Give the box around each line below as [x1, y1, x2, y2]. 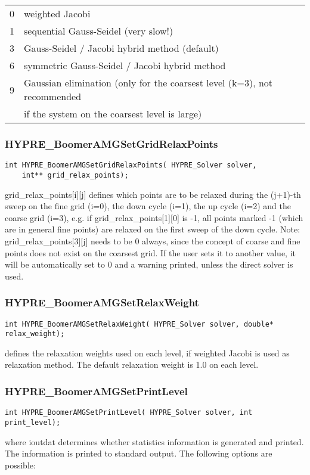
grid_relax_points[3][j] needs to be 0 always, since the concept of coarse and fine [5, 234, 300, 247]
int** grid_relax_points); [21, 170, 129, 179]
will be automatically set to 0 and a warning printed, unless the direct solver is [5, 258, 293, 271]
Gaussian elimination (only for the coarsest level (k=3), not [24, 76, 273, 89]
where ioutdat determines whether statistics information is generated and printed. [5, 435, 304, 448]
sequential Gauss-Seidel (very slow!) [24, 24, 173, 38]
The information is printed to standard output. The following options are [5, 447, 272, 460]
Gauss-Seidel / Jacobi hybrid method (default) [24, 41, 219, 55]
